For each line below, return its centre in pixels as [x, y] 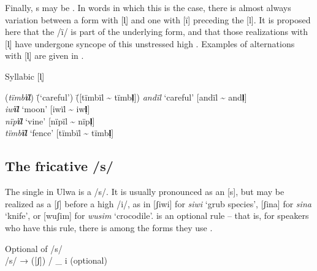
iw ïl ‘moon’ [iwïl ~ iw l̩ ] [48, 109]
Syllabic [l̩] [25, 76]
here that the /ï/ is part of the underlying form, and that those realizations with [156, 32]
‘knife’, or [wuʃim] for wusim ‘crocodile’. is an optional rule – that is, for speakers [157, 216]
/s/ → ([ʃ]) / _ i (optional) [56, 260]
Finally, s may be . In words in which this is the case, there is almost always [148, 7]
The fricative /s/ [59, 166]
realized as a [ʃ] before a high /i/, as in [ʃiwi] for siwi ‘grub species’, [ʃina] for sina [158, 203]
